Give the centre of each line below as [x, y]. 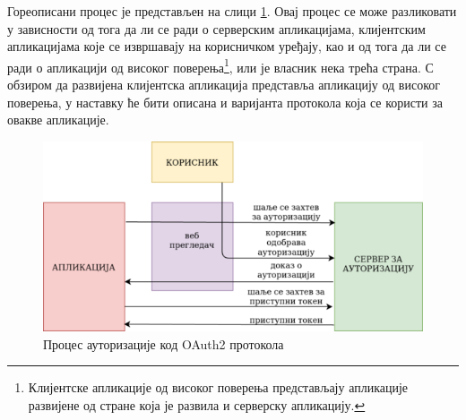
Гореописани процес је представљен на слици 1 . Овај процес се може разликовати [232, 11]
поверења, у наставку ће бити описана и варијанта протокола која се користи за [225, 102]
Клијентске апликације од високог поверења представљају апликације [218, 387]
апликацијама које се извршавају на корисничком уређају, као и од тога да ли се [227, 46]
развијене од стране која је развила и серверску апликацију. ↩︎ [197, 404]
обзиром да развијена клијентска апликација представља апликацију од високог [224, 85]
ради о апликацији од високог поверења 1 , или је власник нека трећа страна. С [220, 65]
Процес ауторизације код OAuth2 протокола [164, 343]
